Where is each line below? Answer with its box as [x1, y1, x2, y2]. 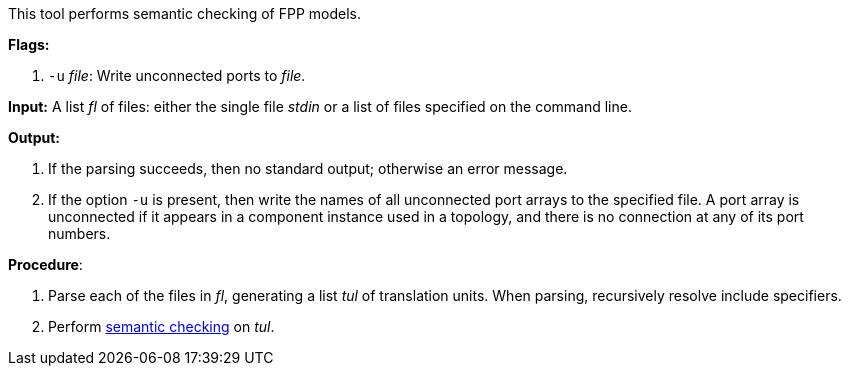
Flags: [8, 36, 50, 53]
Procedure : [8, 256, 83, 273]
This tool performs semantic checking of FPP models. [8, 5, 362, 22]
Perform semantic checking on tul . [48, 318, 275, 335]
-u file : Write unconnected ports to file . [48, 67, 306, 84]
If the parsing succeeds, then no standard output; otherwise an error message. [48, 160, 568, 177]
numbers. [48, 225, 111, 242]
